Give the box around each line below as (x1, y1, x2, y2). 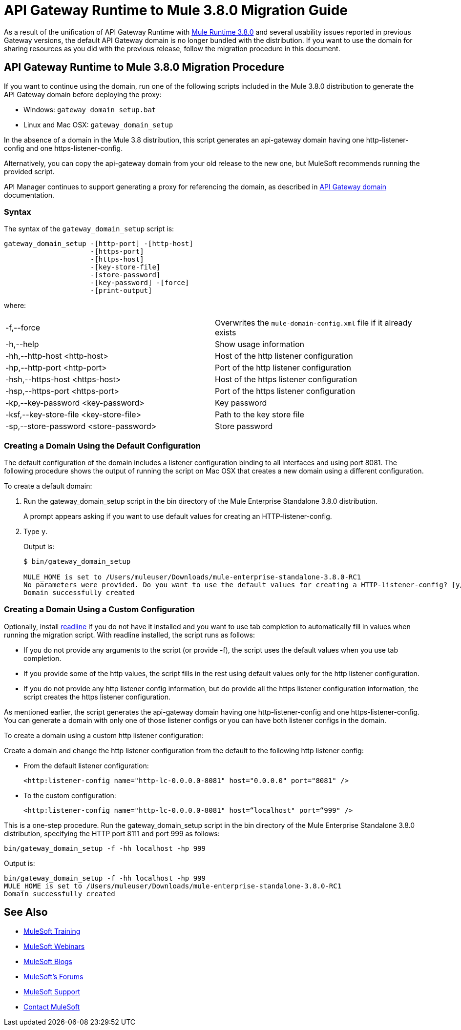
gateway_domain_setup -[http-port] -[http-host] (4, 240, 193, 248)
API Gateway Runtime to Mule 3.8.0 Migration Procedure (4, 61, 285, 74)
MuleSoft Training (23, 927, 81, 935)
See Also (4, 906, 48, 919)
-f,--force (5, 323, 40, 333)
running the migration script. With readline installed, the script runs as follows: (4, 630, 255, 639)
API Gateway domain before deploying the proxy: (4, 90, 162, 99)
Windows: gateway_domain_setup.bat (23, 105, 156, 114)
